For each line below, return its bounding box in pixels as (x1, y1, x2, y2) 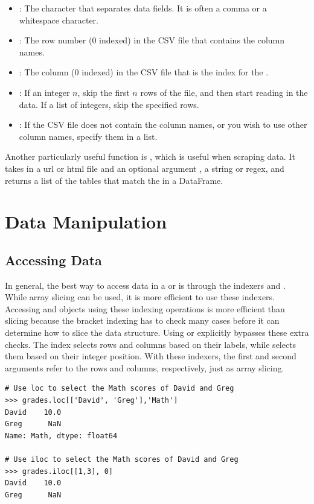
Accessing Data (5, 250, 102, 269)
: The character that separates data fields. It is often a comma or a (19, 2, 267, 14)
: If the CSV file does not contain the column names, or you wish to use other (19, 118, 307, 131)
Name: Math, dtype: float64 (5, 431, 118, 440)
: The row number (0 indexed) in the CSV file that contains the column (19, 34, 285, 46)
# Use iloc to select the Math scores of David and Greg (5, 455, 239, 464)
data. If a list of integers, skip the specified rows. (19, 98, 199, 110)
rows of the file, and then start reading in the (140, 86, 308, 98)
